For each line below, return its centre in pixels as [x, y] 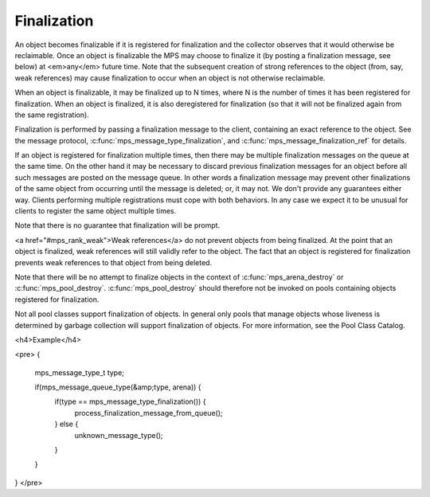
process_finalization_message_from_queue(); [149, 413]
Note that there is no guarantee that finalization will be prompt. [117, 225]
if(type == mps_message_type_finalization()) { [130, 401]
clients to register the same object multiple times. [96, 211]
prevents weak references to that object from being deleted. [113, 262]
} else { [66, 424]
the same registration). [52, 115]
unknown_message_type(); [119, 435]
